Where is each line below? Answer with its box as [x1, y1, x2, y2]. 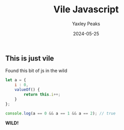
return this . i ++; [24, 91, 60, 97]
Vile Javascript [53, 4, 119, 15]
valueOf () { [14, 87, 40, 92]
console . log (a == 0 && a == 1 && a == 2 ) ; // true [5, 110, 116, 116]
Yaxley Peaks [72, 21, 100, 27]
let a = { [5, 78, 27, 83]
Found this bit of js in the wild [5, 68, 68, 74]
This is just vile [5, 54, 54, 63]
